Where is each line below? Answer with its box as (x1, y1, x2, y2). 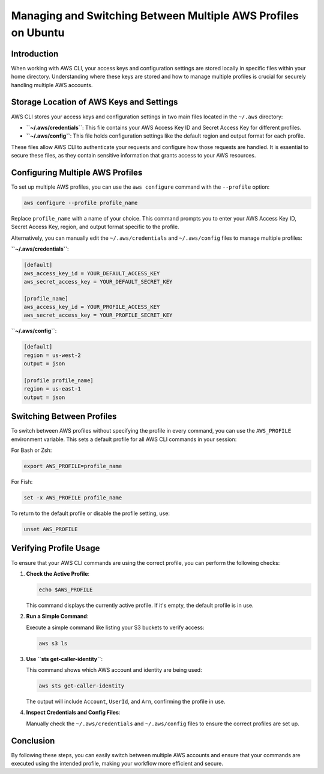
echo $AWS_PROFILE (38, 586, 93, 593)
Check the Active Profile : (26, 570, 90, 577)
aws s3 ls (38, 640, 68, 647)
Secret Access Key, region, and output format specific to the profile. (11, 223, 179, 231)
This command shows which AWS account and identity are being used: (26, 666, 202, 673)
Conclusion (11, 736, 55, 746)
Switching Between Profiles (11, 412, 117, 422)
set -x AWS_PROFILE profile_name (23, 495, 122, 501)
